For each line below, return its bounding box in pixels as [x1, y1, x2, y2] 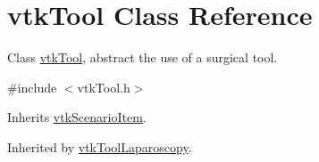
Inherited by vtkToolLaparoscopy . [7, 137, 192, 156]
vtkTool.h [77, 77, 130, 96]
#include [7, 77, 57, 96]
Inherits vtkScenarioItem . [7, 108, 147, 126]
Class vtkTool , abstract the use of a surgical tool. [7, 48, 278, 67]
